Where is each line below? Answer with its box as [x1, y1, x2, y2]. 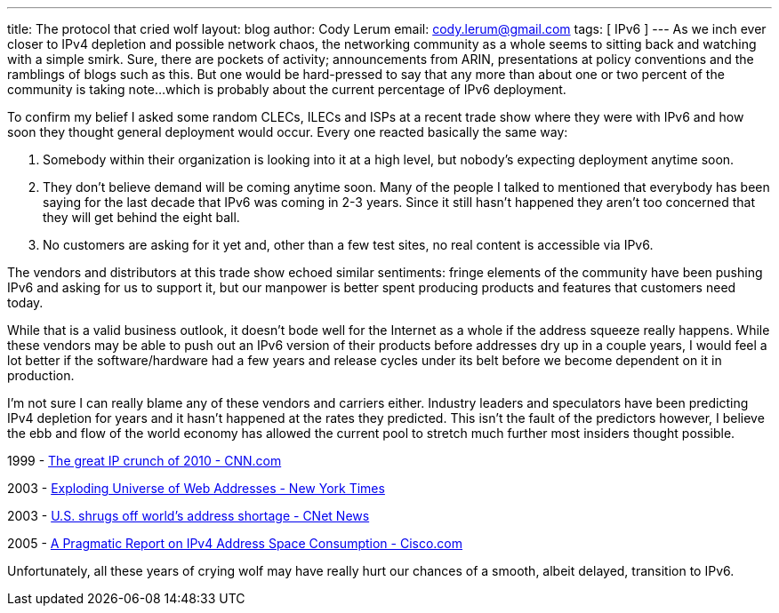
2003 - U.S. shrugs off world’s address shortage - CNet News [7, 508, 370, 523]
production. [7, 368, 75, 383]
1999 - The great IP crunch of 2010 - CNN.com [7, 453, 282, 468]
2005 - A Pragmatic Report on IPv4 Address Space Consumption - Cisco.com [7, 536, 463, 551]
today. [7, 295, 44, 310]
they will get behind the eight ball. [43, 210, 240, 225]
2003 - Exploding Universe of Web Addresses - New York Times [7, 481, 385, 496]
